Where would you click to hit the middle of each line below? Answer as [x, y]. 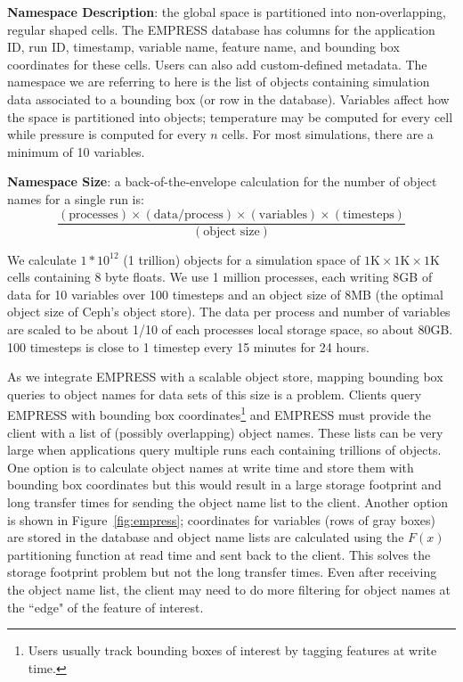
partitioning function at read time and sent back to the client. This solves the [219, 554]
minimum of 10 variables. [76, 151]
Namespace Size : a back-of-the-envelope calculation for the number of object [222, 181]
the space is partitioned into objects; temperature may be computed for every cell [230, 116]
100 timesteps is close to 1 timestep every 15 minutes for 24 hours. [188, 346]
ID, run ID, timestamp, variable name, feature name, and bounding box [203, 47]
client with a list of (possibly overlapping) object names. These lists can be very [225, 432]
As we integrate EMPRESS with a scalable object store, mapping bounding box [225, 377]
